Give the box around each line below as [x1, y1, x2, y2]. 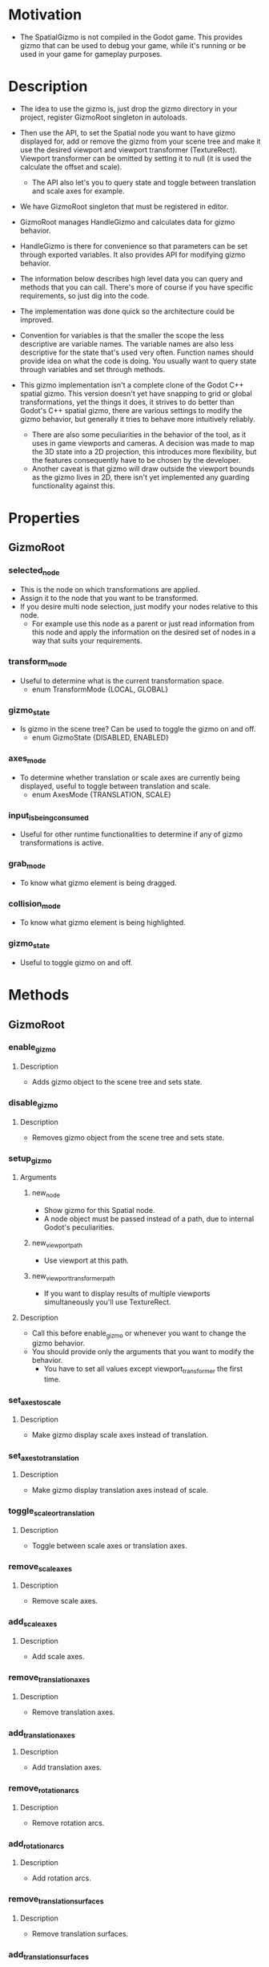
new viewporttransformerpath [31, 1271, 115, 1283]
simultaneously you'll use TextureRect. [43, 1297, 171, 1307]
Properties [8, 509, 80, 527]
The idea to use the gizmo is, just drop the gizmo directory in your [19, 103, 238, 113]
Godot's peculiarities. [43, 1223, 114, 1232]
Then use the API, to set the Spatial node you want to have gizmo [19, 128, 236, 137]
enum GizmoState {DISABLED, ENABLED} [31, 732, 170, 743]
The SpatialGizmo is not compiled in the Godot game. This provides [19, 32, 243, 42]
